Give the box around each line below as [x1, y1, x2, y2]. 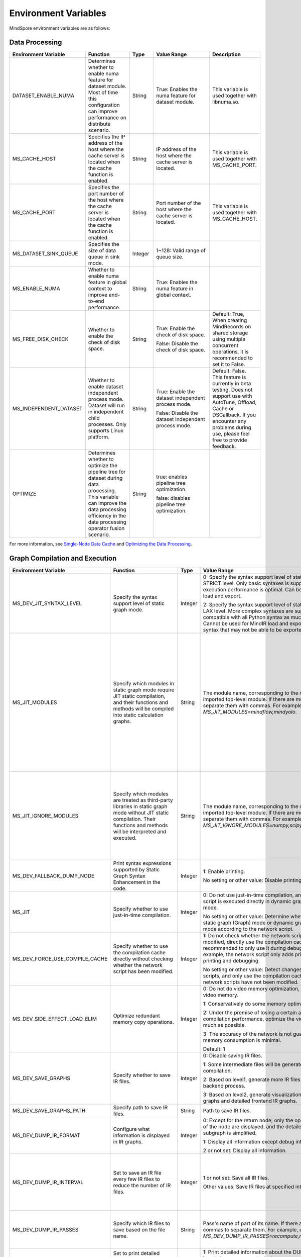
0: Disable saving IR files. [203, 1052, 263, 1059]
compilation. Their [113, 816, 156, 823]
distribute [88, 121, 111, 128]
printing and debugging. [203, 957, 260, 964]
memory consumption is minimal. [203, 1037, 281, 1044]
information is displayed [113, 1132, 170, 1139]
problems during [212, 424, 251, 431]
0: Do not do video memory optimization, [203, 985, 300, 993]
